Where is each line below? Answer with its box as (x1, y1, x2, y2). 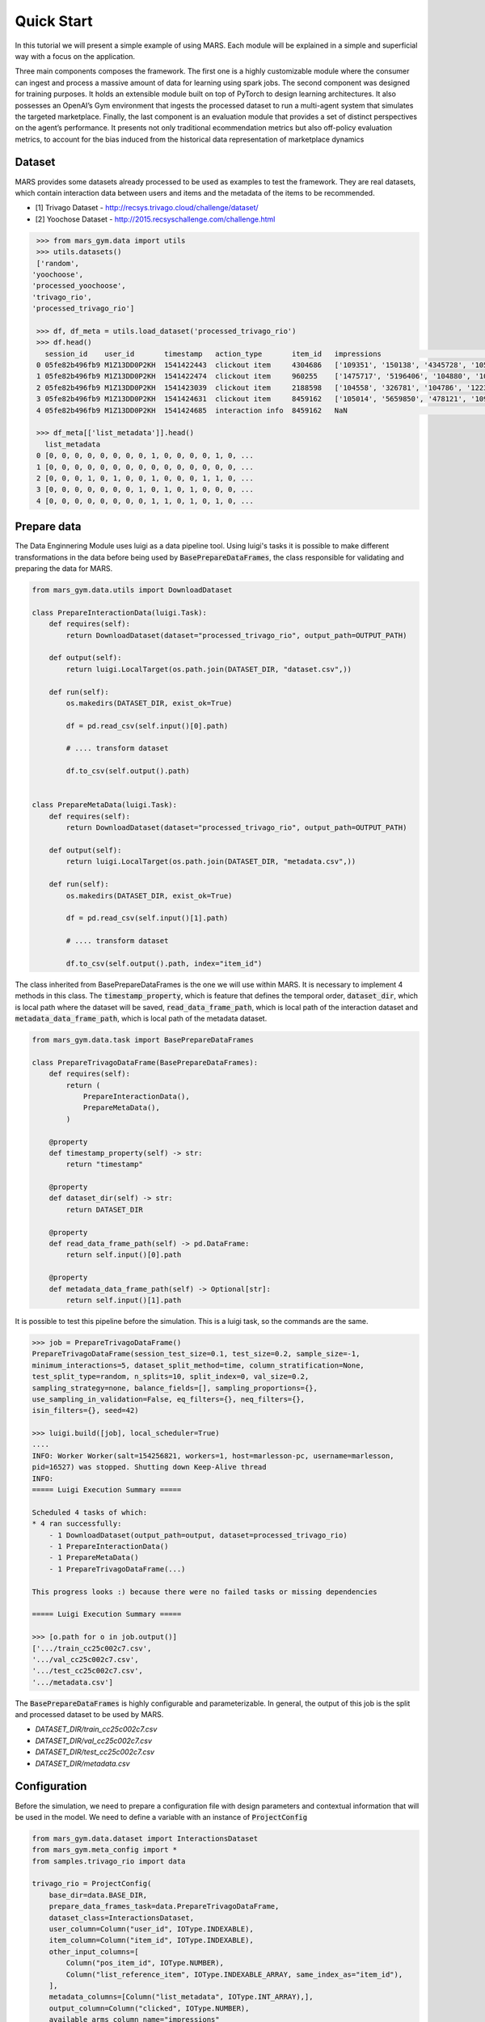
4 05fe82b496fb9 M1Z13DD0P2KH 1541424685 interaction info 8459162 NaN (36, 405, 348, 415)
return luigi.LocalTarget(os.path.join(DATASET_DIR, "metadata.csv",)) (65, 857, 356, 866)
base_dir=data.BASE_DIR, (48, 1890, 148, 1900)
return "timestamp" (65, 1160, 143, 1169)
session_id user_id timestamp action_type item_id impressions (44, 349, 382, 358)
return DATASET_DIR (65, 1205, 143, 1214)
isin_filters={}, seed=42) (32, 1406, 139, 1415)
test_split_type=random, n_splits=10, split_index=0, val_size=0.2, (32, 1372, 310, 1381)
